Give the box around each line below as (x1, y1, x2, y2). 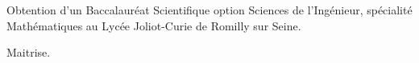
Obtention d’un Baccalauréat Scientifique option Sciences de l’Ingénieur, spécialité (6, 2, 413, 18)
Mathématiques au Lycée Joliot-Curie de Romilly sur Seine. (6, 17, 301, 33)
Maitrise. (6, 44, 51, 61)
